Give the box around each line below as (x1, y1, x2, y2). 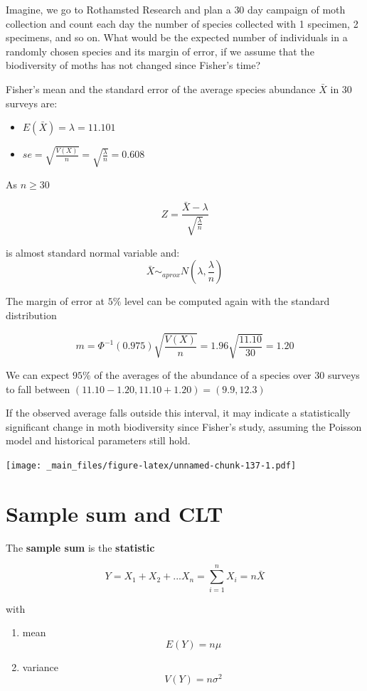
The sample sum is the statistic (6, 540, 155, 555)
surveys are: (6, 95, 58, 110)
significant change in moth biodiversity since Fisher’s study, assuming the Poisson (6, 419, 362, 434)
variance (22, 659, 59, 674)
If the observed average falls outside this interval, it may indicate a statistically (6, 405, 351, 420)
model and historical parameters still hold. (6, 433, 191, 448)
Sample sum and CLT (6, 498, 223, 527)
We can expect (6, 368, 70, 382)
